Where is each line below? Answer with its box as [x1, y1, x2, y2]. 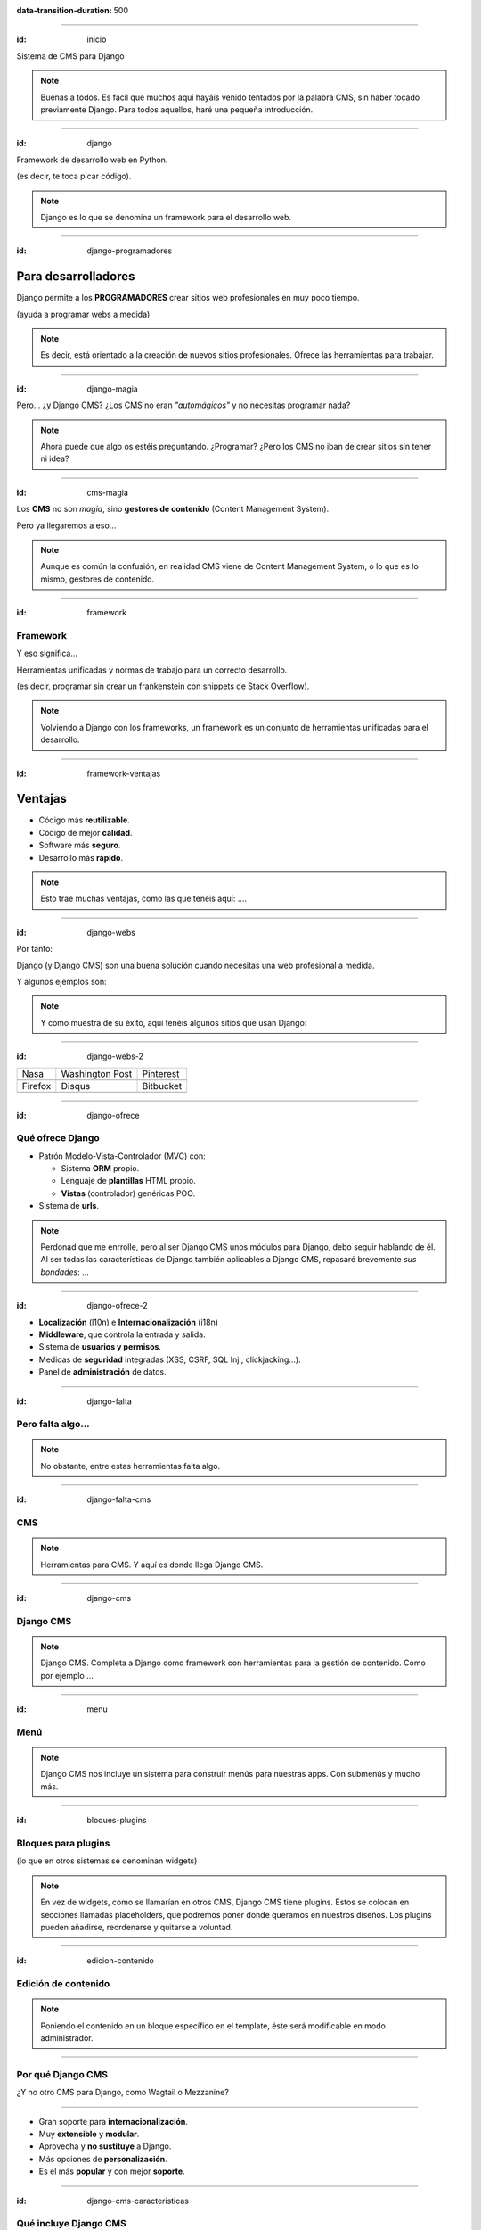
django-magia [86, 384, 138, 394]
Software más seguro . [38, 839, 121, 851]
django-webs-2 [86, 1051, 144, 1061]
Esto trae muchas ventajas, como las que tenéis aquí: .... [40, 893, 248, 904]
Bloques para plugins [16, 1838, 110, 1850]
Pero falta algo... [16, 1418, 90, 1431]
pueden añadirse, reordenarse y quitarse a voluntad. [40, 1921, 233, 1932]
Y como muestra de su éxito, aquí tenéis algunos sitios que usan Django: [40, 1017, 307, 1028]
